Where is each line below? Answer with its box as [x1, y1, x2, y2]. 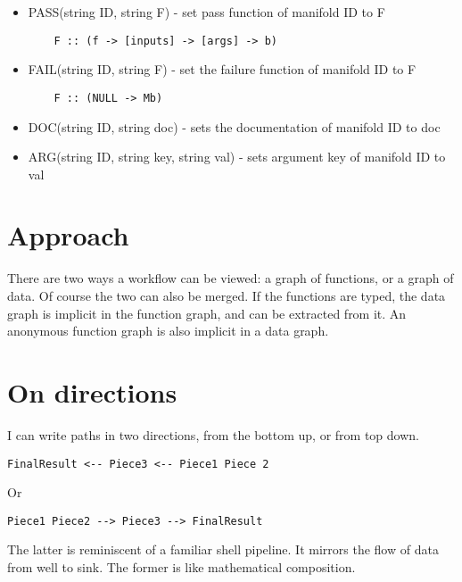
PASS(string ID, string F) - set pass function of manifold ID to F [28, 3, 385, 21]
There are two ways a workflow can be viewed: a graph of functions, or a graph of [7, 269, 454, 287]
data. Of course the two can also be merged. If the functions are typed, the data [7, 287, 446, 304]
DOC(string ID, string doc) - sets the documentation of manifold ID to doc [28, 117, 441, 136]
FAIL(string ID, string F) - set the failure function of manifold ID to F [28, 60, 417, 79]
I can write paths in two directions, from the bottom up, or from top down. [7, 425, 419, 444]
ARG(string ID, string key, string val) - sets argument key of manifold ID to [28, 147, 446, 166]
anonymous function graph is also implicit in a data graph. [7, 321, 329, 340]
